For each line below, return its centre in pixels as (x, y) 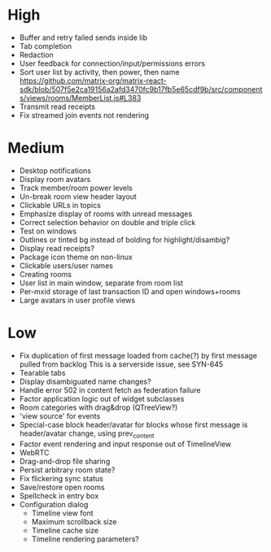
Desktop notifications (55, 170)
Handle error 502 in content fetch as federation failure (110, 390)
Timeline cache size (65, 530)
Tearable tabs (42, 372)
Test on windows (48, 231)
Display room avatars (55, 179)
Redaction (36, 54)
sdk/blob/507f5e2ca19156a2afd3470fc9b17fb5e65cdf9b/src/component (141, 89)
